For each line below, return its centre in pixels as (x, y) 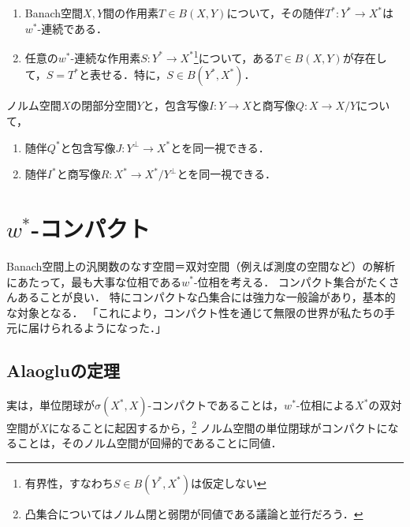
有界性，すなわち (69, 482)
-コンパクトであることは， (216, 405)
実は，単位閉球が (50, 405)
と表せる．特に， (123, 75)
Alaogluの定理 (63, 370)
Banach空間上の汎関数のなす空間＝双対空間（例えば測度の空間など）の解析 (201, 265)
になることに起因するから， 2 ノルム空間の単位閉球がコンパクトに (218, 426)
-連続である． (73, 28)
